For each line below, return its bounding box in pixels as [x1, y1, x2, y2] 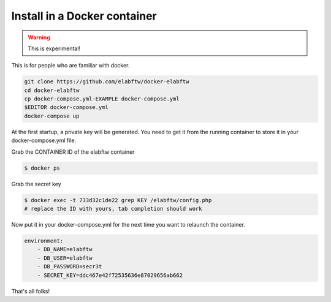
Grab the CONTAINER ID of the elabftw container [11, 148, 135, 156]
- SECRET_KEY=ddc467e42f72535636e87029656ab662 [37, 271, 183, 279]
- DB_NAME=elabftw [37, 246, 93, 253]
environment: [24, 237, 64, 244]
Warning [28, 34, 50, 41]
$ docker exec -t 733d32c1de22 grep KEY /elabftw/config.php [24, 197, 212, 203]
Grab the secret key [11, 180, 61, 187]
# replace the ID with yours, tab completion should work [24, 205, 202, 212]
